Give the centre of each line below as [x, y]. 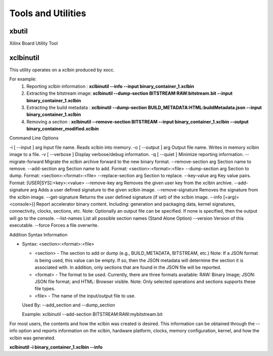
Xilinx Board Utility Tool [34, 44]
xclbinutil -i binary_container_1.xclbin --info [56, 347]
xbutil [18, 31]
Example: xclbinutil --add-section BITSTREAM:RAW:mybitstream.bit [92, 314]
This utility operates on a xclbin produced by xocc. [62, 70]
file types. [45, 289]
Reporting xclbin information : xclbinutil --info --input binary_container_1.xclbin [110, 86]
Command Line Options [34, 138]
